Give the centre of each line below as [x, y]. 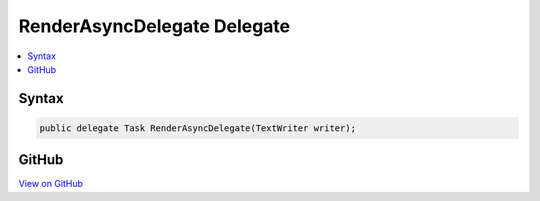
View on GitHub [51, 184]
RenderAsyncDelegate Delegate [154, 26]
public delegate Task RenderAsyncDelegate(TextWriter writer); [198, 128]
